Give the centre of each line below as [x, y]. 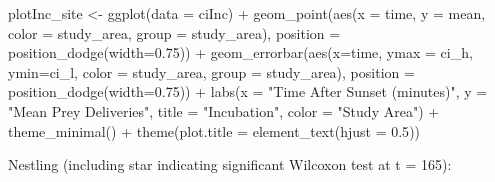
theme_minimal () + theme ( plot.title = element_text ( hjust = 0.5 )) [214, 130]
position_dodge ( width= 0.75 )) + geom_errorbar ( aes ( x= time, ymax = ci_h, [240, 52]
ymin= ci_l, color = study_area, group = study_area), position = [211, 71]
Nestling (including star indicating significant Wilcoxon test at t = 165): [230, 164]
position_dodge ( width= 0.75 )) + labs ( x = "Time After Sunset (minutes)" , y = [248, 91]
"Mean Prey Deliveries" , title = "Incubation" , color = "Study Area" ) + [224, 110]
